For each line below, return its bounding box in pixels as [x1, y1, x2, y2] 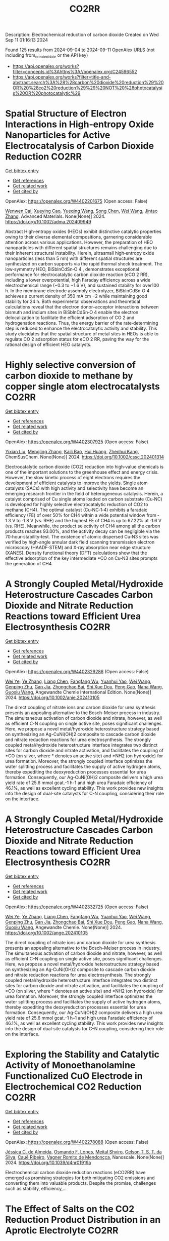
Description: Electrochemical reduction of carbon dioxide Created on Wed [5, 31, 159, 38]
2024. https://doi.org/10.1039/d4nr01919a [5, 1159, 91, 1166]
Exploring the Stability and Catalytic [5, 1049, 160, 1060]
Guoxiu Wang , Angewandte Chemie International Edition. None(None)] [5, 689, 151, 695]
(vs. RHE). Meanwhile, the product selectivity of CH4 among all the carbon [5, 523, 160, 529]
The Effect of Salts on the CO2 [5, 1203, 135, 1215]
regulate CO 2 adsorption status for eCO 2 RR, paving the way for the [5, 336, 149, 342]
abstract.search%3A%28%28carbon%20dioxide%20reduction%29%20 [12, 79, 164, 85]
